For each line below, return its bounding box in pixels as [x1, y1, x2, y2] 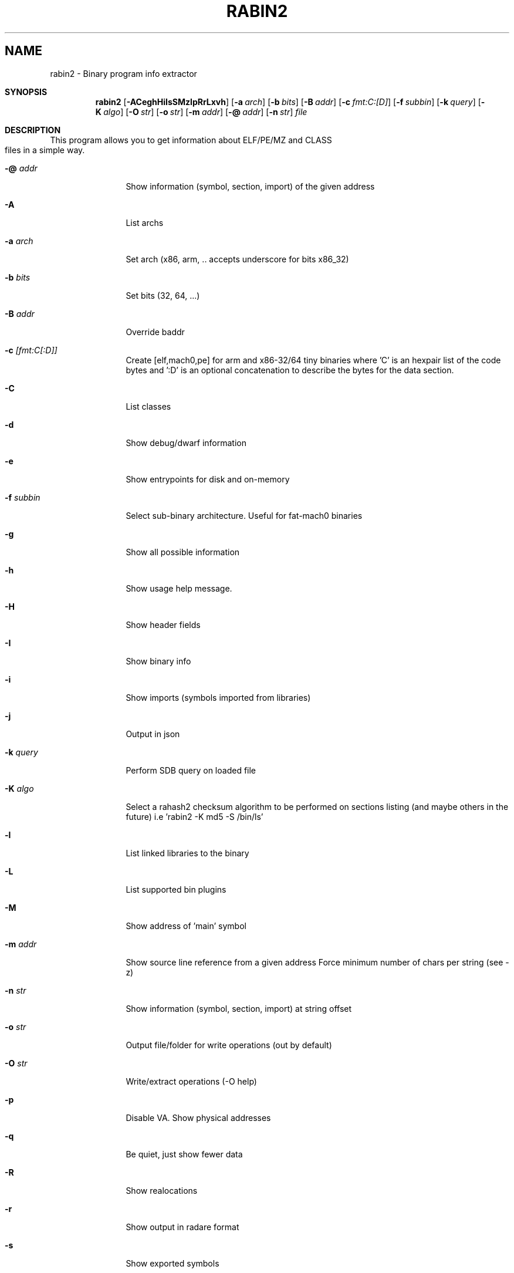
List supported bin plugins [126, 884, 226, 894]
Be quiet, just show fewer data [126, 1149, 243, 1159]
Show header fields [126, 619, 201, 630]
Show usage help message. [126, 583, 232, 593]
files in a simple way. [5, 144, 85, 155]
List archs [126, 217, 164, 228]
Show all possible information [126, 546, 240, 557]
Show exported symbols [126, 1258, 219, 1268]
